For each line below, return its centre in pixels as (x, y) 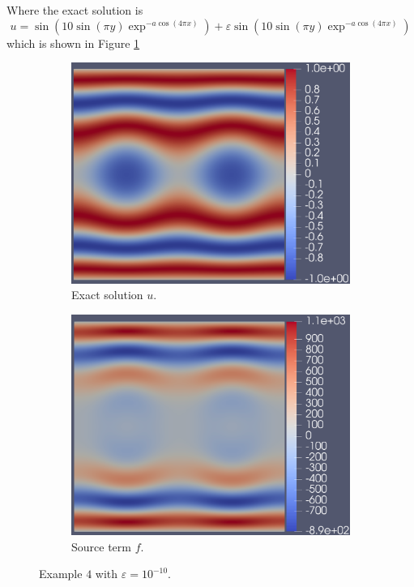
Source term (101, 546)
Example (61, 574)
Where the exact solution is (75, 10)
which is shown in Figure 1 (73, 43)
